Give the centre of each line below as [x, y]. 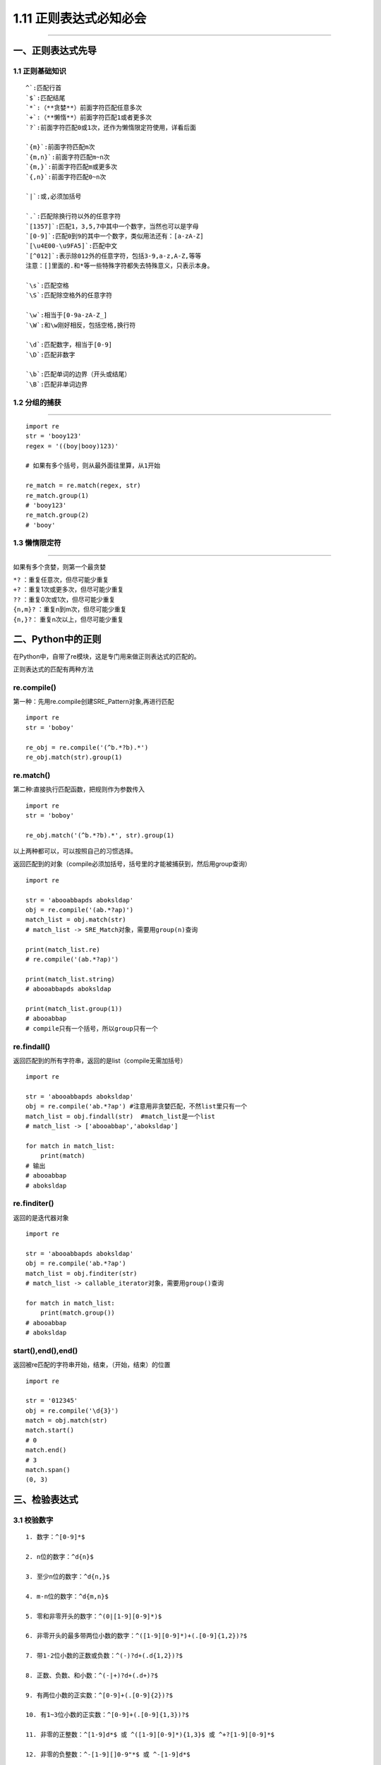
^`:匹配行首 [44, 88]
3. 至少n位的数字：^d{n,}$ [68, 1576]
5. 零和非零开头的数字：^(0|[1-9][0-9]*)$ [94, 1616]
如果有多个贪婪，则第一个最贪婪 [59, 567]
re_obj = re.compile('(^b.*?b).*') [87, 747]
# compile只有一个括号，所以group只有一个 [92, 1028]
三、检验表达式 [46, 1500]
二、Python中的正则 [57, 639]
